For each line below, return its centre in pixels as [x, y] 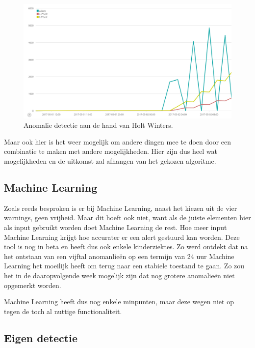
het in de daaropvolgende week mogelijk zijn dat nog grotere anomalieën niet [119, 275]
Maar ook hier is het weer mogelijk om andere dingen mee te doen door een [118, 141]
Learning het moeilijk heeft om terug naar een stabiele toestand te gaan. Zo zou [124, 266]
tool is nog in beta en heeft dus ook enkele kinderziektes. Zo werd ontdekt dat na [126, 246]
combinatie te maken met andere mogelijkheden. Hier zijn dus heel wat [111, 151]
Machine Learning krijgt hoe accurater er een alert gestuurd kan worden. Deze [122, 237]
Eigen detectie [41, 337]
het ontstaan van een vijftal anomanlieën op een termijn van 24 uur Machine [119, 256]
